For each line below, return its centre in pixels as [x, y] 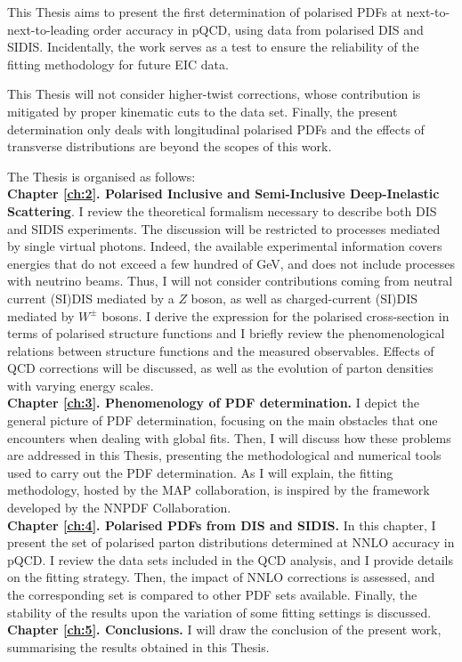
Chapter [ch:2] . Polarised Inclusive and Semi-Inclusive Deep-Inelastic [223, 194]
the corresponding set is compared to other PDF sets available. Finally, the [212, 594]
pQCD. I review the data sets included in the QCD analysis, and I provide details [230, 559]
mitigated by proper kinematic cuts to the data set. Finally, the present [203, 111]
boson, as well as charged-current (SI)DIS [304, 298]
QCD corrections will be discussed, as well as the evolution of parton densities [220, 368]
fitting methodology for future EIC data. [118, 64]
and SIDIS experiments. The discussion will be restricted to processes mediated [224, 228]
